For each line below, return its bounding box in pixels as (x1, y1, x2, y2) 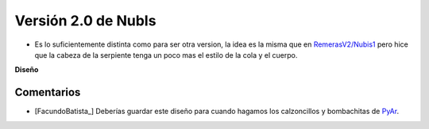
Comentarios (14, 85, 81, 99)
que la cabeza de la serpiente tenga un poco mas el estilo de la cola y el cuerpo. (34, 50, 298, 59)
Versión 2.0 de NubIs (14, 12, 157, 29)
